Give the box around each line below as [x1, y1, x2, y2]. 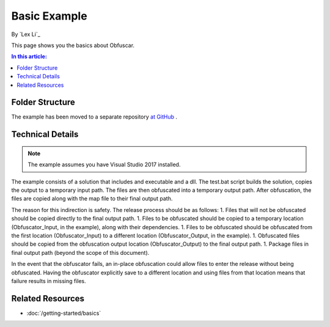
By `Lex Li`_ [11, 31, 41, 38]
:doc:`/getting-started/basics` [26, 309, 101, 317]
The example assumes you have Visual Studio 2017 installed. [28, 161, 181, 168]
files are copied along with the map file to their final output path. [11, 195, 173, 202]
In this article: [11, 53, 47, 61]
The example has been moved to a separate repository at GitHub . [11, 113, 177, 120]
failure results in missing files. [11, 277, 87, 284]
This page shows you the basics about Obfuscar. [11, 42, 134, 49]
